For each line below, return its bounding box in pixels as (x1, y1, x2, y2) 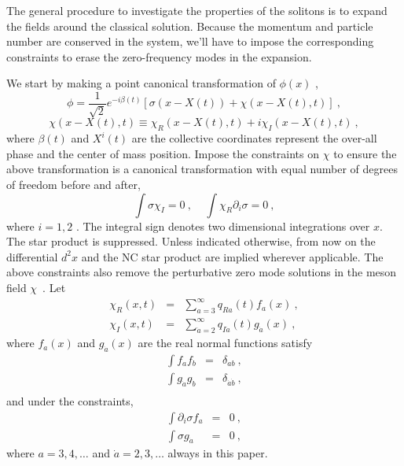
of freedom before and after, (6, 176, 141, 192)
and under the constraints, (6, 392, 134, 409)
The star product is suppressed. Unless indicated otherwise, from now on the (6, 233, 376, 250)
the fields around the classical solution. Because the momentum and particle (6, 17, 373, 34)
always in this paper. (167, 445, 268, 461)
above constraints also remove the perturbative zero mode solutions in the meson (6, 264, 397, 280)
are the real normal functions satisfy (138, 335, 313, 351)
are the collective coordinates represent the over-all (131, 130, 377, 146)
